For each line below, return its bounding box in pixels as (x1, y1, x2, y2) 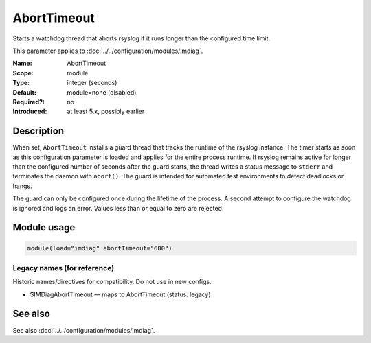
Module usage (12, 222, 76, 233)
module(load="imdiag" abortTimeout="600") (27, 244, 172, 252)
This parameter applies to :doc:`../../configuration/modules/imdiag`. (12, 47, 203, 55)
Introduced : (12, 107, 47, 116)
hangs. (12, 182, 32, 190)
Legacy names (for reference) (12, 263, 115, 272)
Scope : (12, 69, 34, 77)
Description (12, 126, 65, 137)
